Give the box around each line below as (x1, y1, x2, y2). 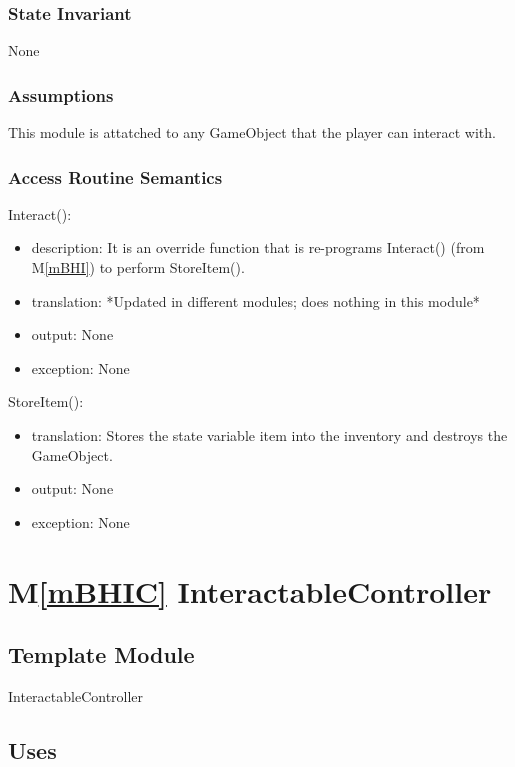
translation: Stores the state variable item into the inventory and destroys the (31, 425, 508, 445)
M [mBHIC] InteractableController (8, 570, 492, 611)
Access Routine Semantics (8, 164, 223, 189)
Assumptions (8, 82, 114, 107)
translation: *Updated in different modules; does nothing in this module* (31, 290, 480, 311)
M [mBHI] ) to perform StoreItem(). (31, 257, 245, 278)
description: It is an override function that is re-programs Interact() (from (31, 237, 485, 258)
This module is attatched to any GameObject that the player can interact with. (8, 122, 496, 143)
